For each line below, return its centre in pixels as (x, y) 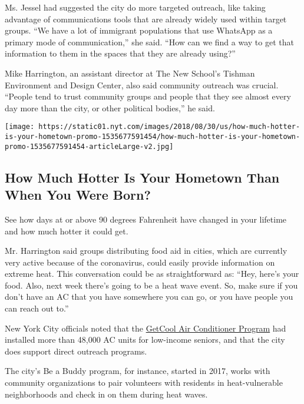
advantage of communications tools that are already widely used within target (146, 19)
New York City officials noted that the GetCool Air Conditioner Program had (146, 328)
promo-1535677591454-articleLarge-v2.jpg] (89, 146)
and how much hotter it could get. (67, 231)
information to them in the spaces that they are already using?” (120, 53)
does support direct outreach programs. (76, 351)
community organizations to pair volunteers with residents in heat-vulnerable (144, 383)
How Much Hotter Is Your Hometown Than (142, 177)
